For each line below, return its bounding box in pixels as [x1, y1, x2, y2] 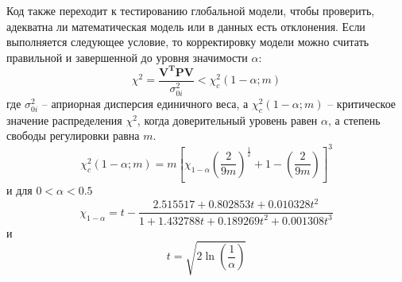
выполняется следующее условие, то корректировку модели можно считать [6, 33, 369, 50]
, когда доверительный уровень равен [137, 111, 318, 128]
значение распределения [6, 111, 122, 128]
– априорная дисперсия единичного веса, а [41, 95, 249, 112]
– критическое [327, 95, 396, 112]
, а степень [328, 111, 381, 128]
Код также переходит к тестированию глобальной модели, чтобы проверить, [6, 2, 375, 18]
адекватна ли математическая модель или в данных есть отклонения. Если [6, 17, 365, 34]
